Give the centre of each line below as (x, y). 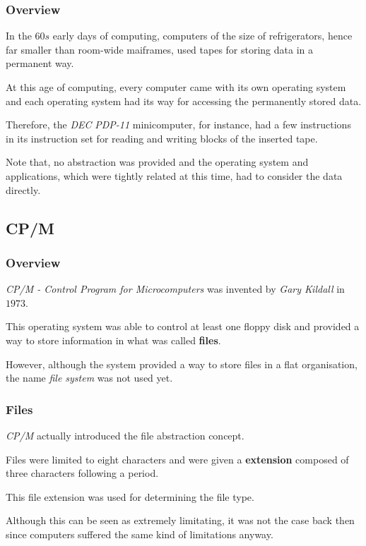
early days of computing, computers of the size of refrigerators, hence (202, 36)
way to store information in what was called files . (113, 340)
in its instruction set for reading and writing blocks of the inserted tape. (162, 138)
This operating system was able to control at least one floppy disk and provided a (183, 326)
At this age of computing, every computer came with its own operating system (176, 87)
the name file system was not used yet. (89, 378)
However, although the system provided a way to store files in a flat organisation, (182, 364)
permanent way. (40, 63)
